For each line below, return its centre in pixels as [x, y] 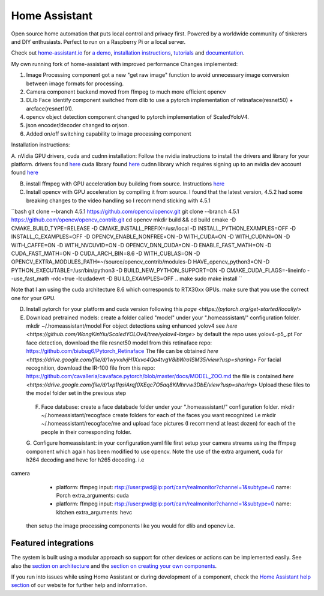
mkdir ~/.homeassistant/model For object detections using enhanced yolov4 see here [132, 326]
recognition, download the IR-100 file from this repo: [91, 368]
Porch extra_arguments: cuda [92, 496]
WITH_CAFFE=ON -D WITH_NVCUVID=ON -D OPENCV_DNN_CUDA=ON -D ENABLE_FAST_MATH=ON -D [141, 245]
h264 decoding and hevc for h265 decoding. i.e [85, 460]
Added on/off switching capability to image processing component [109, 134]
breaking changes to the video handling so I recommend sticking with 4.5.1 [118, 200]
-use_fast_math [30, 278]
